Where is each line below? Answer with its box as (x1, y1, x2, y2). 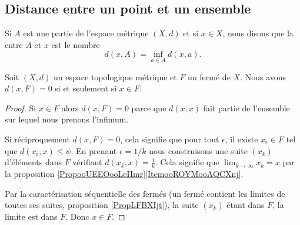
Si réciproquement (5, 132, 70, 145)
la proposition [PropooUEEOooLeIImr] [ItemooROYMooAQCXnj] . (5, 168, 244, 179)
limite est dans (5, 210, 58, 222)
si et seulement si (55, 82, 117, 94)
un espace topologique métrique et (54, 70, 177, 83)
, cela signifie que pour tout (120, 132, 219, 145)
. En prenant (71, 144, 117, 156)
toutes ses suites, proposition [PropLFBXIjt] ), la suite (5, 199, 199, 211)
